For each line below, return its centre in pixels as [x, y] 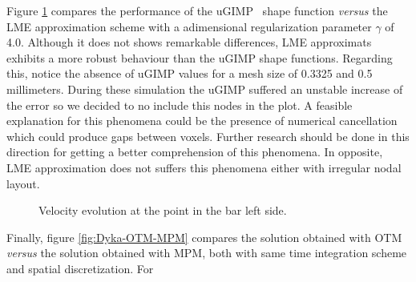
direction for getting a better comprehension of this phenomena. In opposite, [195, 152]
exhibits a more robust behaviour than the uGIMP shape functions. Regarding [200, 57]
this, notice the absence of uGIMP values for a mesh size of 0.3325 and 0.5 [190, 73]
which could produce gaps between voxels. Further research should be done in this [208, 136]
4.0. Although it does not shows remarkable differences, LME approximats [189, 42]
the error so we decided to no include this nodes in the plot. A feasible [180, 105]
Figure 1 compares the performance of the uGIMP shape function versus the [197, 10]
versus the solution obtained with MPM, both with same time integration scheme [207, 253]
